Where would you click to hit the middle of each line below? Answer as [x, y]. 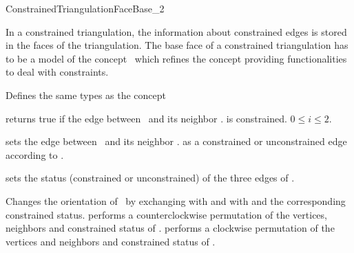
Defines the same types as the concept [86, 95]
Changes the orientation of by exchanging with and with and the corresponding [176, 200]
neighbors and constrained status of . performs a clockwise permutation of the [170, 228]
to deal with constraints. [57, 72]
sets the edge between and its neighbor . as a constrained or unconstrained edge [176, 141]
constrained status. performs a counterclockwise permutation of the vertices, [166, 214]
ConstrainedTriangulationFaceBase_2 [85, 8]
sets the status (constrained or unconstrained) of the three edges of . [150, 178]
